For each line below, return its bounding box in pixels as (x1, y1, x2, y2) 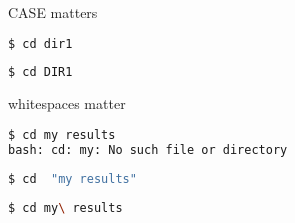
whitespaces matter (8, 93, 126, 114)
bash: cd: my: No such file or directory (8, 142, 288, 157)
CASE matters (8, 2, 98, 22)
